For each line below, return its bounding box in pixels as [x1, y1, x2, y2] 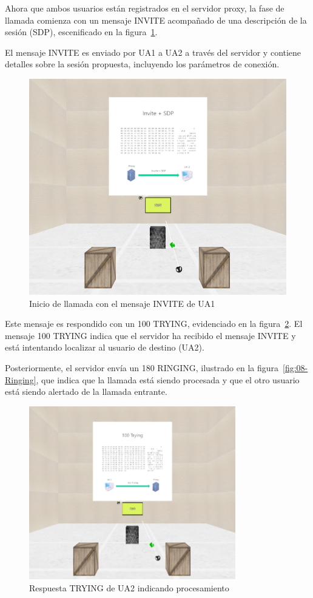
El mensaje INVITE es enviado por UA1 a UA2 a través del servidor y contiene [5, 45, 301, 58]
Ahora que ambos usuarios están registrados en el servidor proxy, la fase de [5, 2, 284, 14]
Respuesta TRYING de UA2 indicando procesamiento [29, 581, 229, 594]
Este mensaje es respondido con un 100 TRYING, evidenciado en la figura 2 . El [5, 317, 303, 330]
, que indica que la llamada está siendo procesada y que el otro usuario [36, 373, 300, 386]
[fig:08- [283, 361, 308, 374]
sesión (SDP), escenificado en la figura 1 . [5, 25, 158, 38]
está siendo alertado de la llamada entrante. [5, 385, 167, 398]
